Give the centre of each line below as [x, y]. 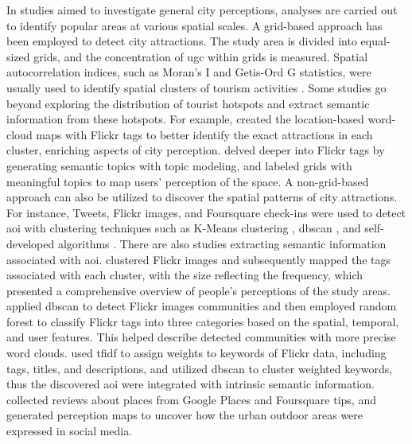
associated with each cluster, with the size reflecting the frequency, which [185, 275]
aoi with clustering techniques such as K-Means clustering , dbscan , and [184, 228]
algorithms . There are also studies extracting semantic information [222, 243]
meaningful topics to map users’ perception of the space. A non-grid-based [188, 181]
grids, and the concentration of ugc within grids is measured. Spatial [201, 56]
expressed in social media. [70, 431]
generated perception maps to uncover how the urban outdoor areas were [185, 415]
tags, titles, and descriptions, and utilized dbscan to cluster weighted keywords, [200, 368]
